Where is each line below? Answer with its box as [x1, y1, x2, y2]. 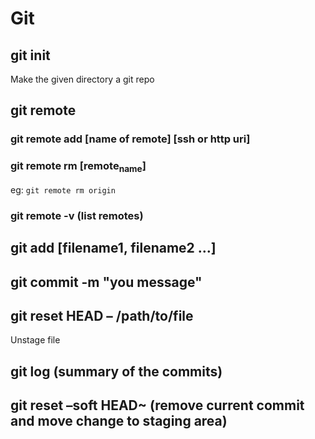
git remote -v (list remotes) [10, 208, 144, 222]
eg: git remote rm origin [10, 183, 116, 196]
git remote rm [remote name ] [10, 159, 147, 175]
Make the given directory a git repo [10, 73, 155, 85]
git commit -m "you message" [10, 273, 203, 291]
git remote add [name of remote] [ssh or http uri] [10, 132, 251, 146]
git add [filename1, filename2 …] [10, 240, 217, 257]
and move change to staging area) [10, 413, 228, 430]
